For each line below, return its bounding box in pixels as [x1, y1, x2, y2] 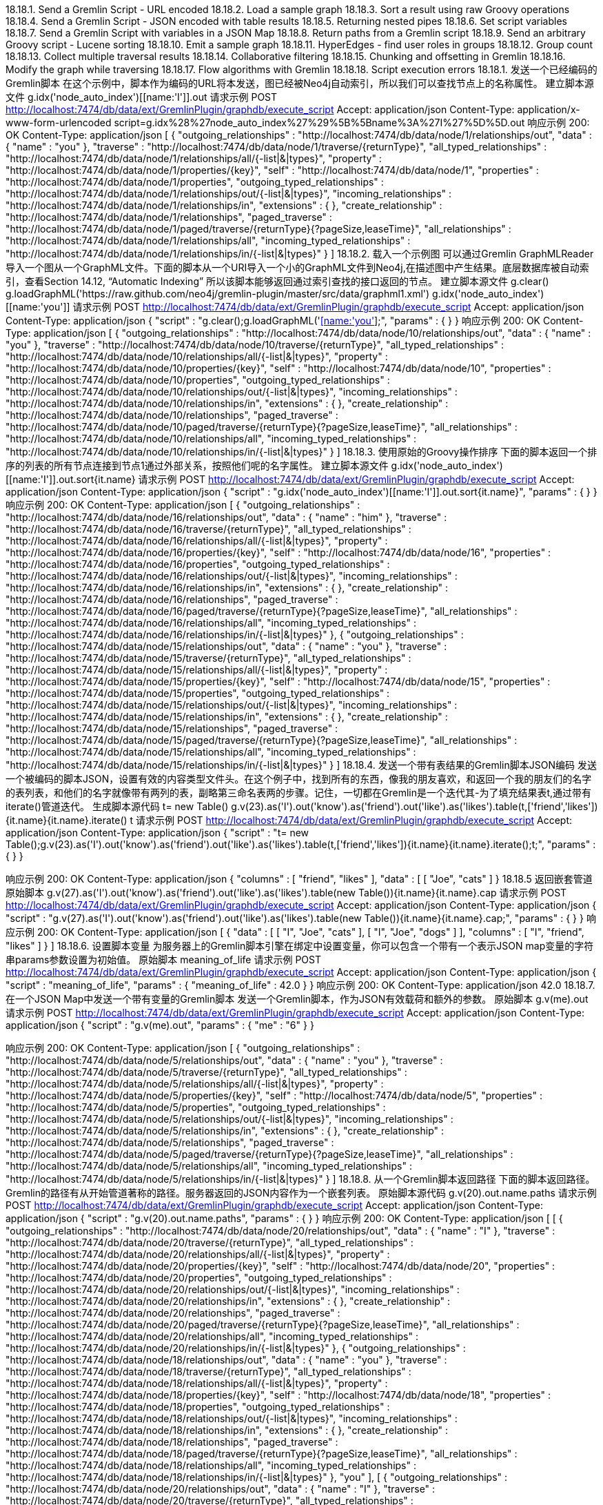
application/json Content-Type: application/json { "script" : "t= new [6, 827, 309, 838]
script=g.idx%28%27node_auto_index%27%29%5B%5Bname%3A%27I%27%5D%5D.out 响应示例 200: [114, 117, 590, 128]
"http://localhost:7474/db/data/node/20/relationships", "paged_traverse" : [6, 1307, 340, 1319]
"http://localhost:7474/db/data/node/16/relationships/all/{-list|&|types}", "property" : [6, 535, 388, 547]
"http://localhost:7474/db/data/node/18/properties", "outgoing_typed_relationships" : [6, 1401, 390, 1413]
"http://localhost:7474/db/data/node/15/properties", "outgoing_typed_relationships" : [6, 687, 390, 699]
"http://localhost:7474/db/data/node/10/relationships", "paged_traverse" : [6, 409, 338, 421]
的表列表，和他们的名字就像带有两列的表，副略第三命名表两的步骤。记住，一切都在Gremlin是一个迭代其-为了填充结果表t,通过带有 [6, 787, 592, 798]
